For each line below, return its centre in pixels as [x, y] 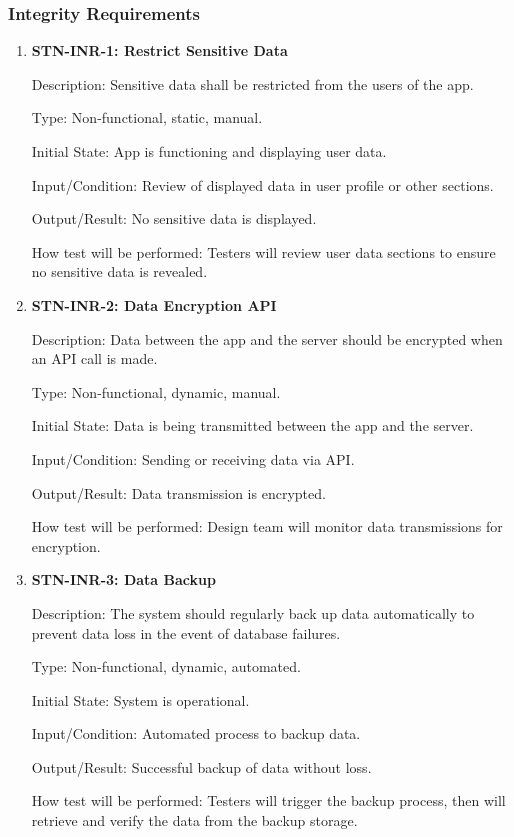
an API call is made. [94, 358]
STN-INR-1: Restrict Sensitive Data [159, 50]
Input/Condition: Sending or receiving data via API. [193, 458]
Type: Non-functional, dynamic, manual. [156, 391]
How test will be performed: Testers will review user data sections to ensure [263, 251]
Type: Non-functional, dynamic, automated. [166, 666]
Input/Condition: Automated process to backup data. [196, 733]
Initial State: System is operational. [140, 699]
